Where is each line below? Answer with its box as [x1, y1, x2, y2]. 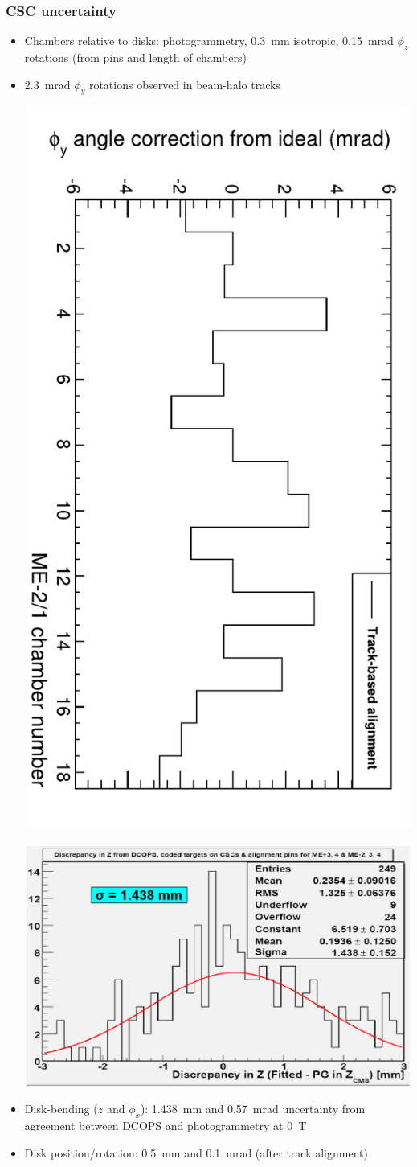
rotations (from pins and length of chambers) [24, 49, 247, 66]
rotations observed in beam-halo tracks [88, 76, 280, 92]
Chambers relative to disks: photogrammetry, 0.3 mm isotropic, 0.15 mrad [24, 32, 394, 49]
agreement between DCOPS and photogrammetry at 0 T [24, 1117, 307, 1134]
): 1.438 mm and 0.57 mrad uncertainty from [140, 1100, 366, 1117]
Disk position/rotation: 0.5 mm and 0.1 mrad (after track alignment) [24, 1144, 368, 1161]
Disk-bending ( [24, 1100, 98, 1117]
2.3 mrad [24, 76, 71, 92]
